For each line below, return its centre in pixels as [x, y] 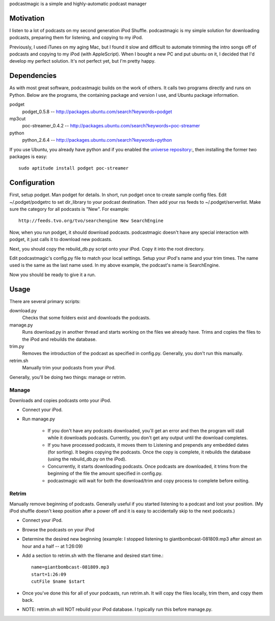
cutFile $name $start [58, 582]
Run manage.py [39, 419]
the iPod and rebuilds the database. [59, 339]
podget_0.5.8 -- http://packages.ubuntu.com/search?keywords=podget [97, 112]
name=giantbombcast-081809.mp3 [70, 567]
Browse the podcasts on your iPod [58, 529]
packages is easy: [29, 156]
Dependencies [33, 76]
